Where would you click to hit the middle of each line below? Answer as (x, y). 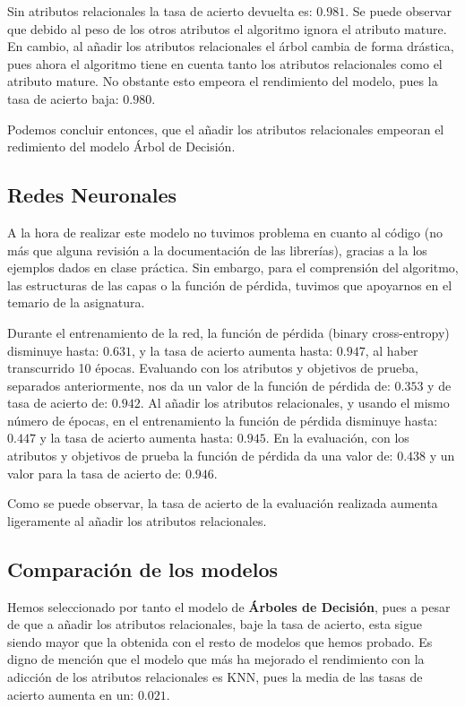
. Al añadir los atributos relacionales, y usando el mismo (295, 403)
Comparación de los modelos (142, 569)
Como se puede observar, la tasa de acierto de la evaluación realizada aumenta (223, 503)
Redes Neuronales (92, 195)
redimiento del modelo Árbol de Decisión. (121, 147)
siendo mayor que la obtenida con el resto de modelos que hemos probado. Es (220, 641)
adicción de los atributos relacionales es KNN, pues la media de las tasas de (215, 677)
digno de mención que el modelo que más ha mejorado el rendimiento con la (216, 659)
